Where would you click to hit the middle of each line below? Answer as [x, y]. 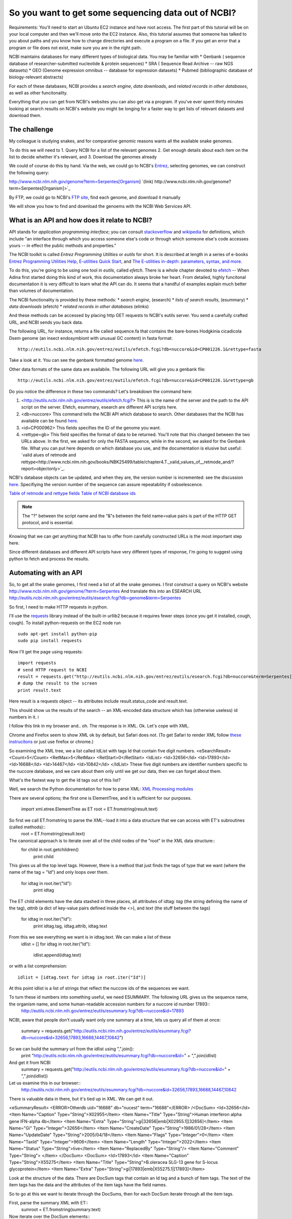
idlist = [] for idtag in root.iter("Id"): [56, 944]
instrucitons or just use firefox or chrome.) [51, 742]
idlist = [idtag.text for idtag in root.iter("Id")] [82, 977]
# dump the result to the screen [57, 683]
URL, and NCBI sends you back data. [46, 322]
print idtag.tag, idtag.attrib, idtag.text [70, 926]
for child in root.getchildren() [50, 850]
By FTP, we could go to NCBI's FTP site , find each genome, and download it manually [95, 197]
